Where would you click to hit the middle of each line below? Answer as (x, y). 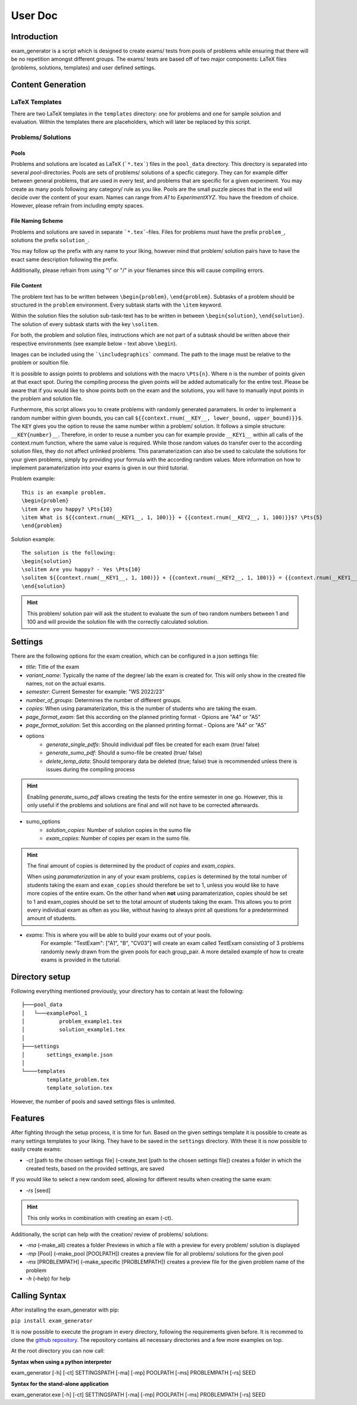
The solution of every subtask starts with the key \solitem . (85, 324)
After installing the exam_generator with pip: (65, 1310)
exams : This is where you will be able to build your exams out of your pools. (119, 935)
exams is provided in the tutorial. (81, 960)
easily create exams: (36, 1149)
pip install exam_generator (52, 1321)
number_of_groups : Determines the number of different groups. (104, 700)
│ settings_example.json (67, 1054)
